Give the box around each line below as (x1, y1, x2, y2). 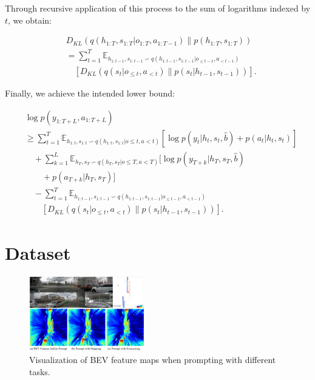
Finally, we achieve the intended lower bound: (5, 86, 175, 99)
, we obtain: (8, 13, 52, 26)
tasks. (29, 365, 50, 378)
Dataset (5, 240, 71, 265)
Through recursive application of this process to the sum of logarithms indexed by (5, 2, 311, 14)
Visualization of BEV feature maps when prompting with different (29, 353, 276, 366)
